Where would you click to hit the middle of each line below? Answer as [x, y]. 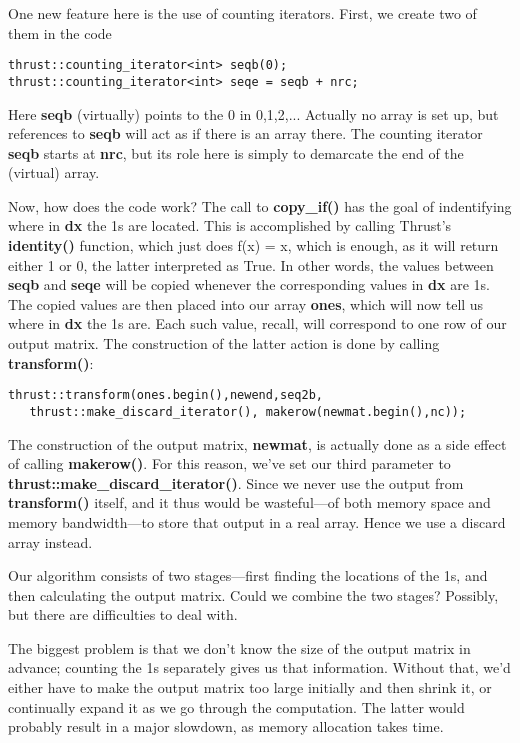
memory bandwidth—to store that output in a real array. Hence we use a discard [257, 521]
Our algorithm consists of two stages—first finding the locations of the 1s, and [248, 575]
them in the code [60, 32]
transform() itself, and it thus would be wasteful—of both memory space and [249, 502]
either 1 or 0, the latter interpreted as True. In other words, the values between [251, 264]
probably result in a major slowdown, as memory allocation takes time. [226, 726]
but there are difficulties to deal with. [123, 614]
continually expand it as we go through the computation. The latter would [236, 706]
